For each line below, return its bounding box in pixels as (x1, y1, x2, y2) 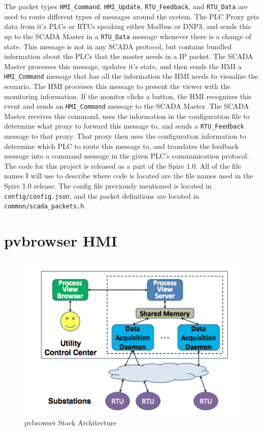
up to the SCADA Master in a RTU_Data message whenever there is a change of (4, 30, 251, 41)
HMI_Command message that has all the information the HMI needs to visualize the (4, 71, 258, 81)
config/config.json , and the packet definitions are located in (4, 190, 200, 201)
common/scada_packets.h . (4, 200, 86, 211)
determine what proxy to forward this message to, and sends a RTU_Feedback (4, 120, 244, 131)
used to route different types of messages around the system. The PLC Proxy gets (4, 11, 259, 21)
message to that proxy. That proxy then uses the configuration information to (4, 131, 246, 141)
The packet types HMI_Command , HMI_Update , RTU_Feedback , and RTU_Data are (4, 1, 248, 11)
